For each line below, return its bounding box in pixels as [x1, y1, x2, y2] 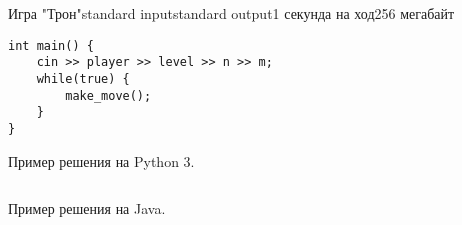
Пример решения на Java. [8, 198, 166, 219]
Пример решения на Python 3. [8, 150, 195, 171]
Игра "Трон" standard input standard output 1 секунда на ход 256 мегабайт [8, 3, 455, 23]
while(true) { [36, 71, 130, 86]
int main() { [8, 38, 94, 53]
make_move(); [65, 88, 152, 103]
